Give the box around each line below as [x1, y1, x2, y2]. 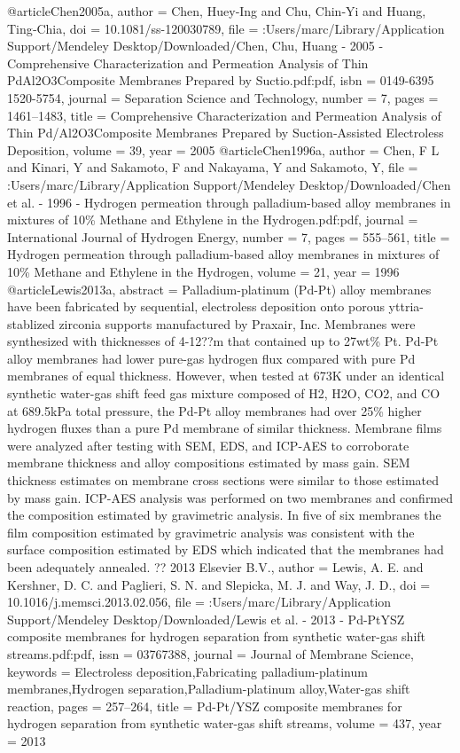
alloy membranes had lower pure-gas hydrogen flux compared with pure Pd [7, 349, 416, 367]
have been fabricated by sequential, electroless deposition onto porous [7, 297, 385, 316]
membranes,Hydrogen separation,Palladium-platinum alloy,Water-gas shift [7, 679, 410, 698]
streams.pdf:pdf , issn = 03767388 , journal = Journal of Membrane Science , [7, 644, 414, 663]
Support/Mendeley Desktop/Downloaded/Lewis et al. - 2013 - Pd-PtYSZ [7, 609, 405, 628]
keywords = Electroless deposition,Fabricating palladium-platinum [7, 662, 368, 680]
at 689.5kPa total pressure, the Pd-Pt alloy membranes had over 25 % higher [7, 401, 422, 420]
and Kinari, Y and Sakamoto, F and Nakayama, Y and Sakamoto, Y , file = [7, 158, 418, 176]
